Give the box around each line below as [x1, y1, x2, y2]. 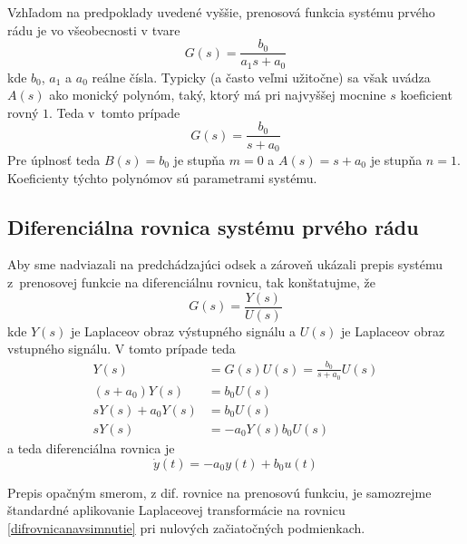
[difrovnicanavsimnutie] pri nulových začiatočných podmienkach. [7, 518, 365, 537]
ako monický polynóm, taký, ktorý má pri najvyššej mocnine [49, 85, 386, 104]
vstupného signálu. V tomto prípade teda [7, 339, 236, 358]
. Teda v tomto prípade [48, 102, 180, 121]
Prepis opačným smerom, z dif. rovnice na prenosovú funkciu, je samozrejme [7, 482, 432, 501]
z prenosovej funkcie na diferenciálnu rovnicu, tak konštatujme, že [7, 272, 375, 291]
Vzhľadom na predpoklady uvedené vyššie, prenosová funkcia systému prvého [7, 3, 435, 21]
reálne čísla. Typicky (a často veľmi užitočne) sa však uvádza [92, 67, 431, 86]
